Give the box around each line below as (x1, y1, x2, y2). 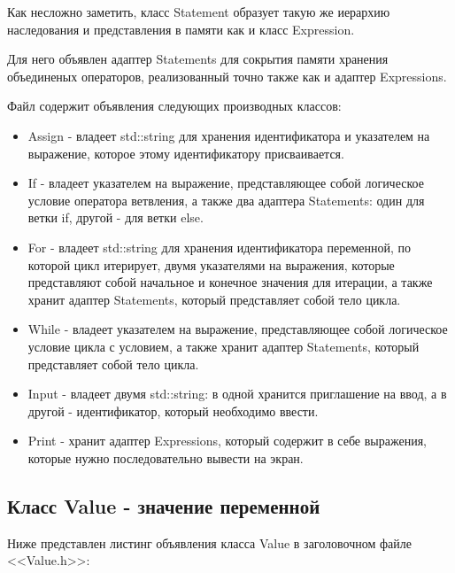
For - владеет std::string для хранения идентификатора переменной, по (27, 237, 412, 256)
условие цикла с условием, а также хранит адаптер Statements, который (27, 337, 420, 355)
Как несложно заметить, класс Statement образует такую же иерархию (7, 3, 390, 20)
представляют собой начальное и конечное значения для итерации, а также (27, 273, 433, 291)
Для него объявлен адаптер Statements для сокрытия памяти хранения (7, 50, 389, 68)
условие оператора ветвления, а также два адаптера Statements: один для (27, 190, 425, 209)
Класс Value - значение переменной (7, 492, 320, 519)
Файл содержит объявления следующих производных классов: (7, 97, 342, 115)
